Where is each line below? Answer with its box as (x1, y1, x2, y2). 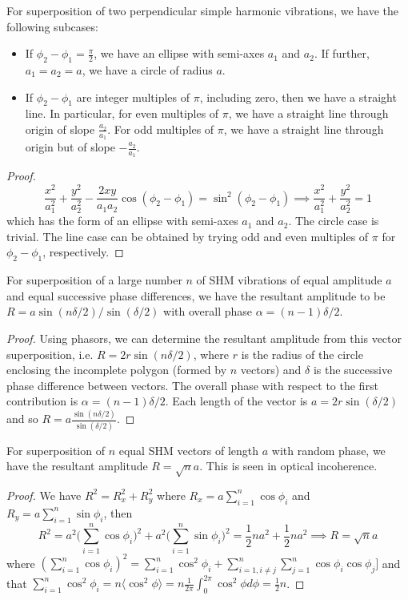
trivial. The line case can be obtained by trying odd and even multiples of (6, 228, 369, 244)
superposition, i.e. (6, 345, 94, 362)
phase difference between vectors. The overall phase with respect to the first (6, 377, 378, 393)
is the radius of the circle (241, 345, 363, 362)
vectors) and (240, 361, 302, 378)
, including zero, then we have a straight (199, 88, 397, 105)
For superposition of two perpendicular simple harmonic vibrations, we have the (6, 2, 398, 18)
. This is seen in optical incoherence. (199, 457, 378, 474)
